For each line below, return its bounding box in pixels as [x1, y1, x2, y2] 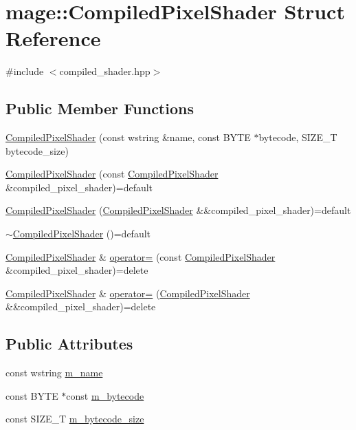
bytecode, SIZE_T [258, 130, 337, 144]
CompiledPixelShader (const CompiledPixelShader [5, 166, 219, 181]
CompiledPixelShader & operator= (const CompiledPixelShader [5, 249, 276, 264]
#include [5, 64, 44, 78]
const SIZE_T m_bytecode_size [5, 411, 144, 426]
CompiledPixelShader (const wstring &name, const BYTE [5, 130, 251, 144]
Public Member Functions [5, 98, 194, 119]
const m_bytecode [66, 388, 144, 402]
